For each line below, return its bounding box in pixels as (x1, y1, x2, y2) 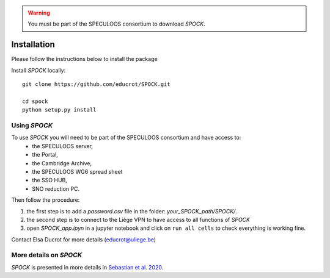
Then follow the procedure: (11, 196, 80, 204)
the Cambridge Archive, (32, 159, 92, 167)
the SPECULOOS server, (32, 142, 94, 149)
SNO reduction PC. (32, 185, 79, 192)
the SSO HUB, (32, 177, 67, 184)
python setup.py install (22, 107, 97, 113)
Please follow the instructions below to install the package (11, 55, 158, 63)
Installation (11, 40, 55, 50)
